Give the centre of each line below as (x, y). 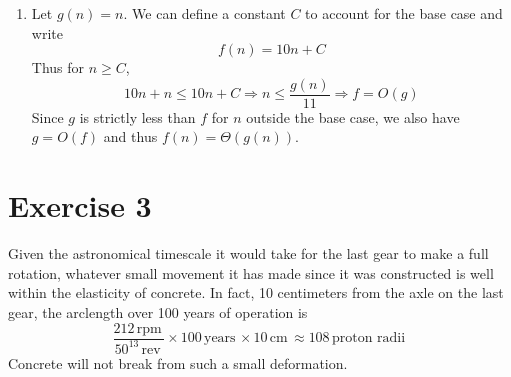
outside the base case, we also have (353, 116)
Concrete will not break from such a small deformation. (178, 362)
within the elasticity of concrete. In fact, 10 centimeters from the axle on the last (256, 292)
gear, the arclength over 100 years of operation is (158, 311)
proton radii (368, 338)
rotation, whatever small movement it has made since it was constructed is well (251, 272)
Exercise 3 (80, 205)
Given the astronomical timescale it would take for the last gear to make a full (248, 253)
